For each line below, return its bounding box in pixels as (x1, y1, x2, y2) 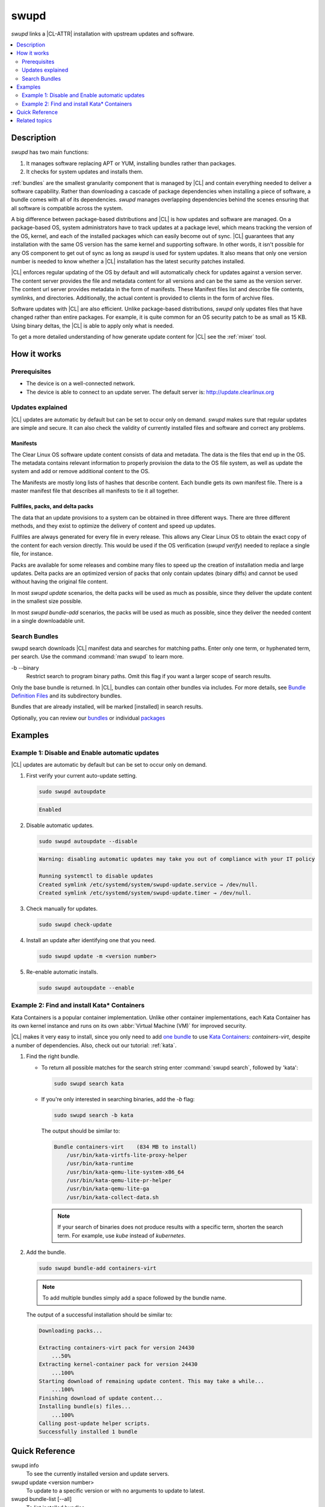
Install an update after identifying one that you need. (26, 936, 156, 943)
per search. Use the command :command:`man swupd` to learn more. (11, 653, 184, 660)
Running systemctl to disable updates (39, 873, 153, 879)
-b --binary (11, 664, 39, 672)
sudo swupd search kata (54, 1080, 125, 1087)
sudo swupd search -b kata (54, 1112, 134, 1118)
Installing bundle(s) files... (39, 1403, 132, 1410)
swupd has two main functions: (11, 148, 89, 156)
